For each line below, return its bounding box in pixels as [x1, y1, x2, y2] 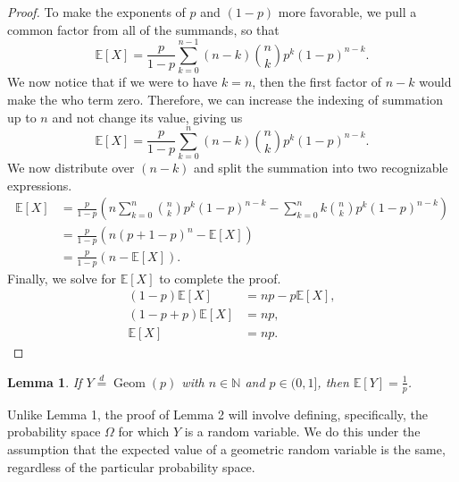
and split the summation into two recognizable [194, 158, 448, 177]
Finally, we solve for [7, 268, 117, 287]
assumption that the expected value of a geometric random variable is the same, [7, 439, 446, 458]
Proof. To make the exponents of [7, 3, 186, 21]
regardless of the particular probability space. [7, 457, 255, 476]
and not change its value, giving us [52, 107, 243, 126]
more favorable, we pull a [278, 3, 417, 21]
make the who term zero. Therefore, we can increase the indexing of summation [7, 89, 443, 108]
